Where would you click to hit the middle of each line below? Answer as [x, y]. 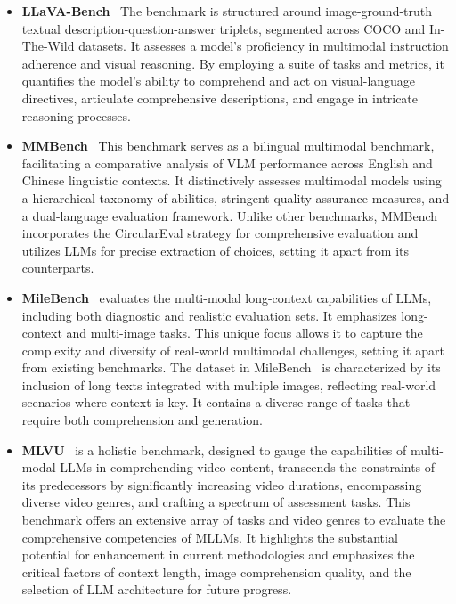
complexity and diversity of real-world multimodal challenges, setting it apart [233, 350]
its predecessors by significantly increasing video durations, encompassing [222, 484]
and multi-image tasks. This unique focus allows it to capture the [244, 333]
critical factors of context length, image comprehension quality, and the [216, 571]
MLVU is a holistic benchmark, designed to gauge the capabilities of [214, 449]
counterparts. [58, 268]
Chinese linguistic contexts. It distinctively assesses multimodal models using [232, 180]
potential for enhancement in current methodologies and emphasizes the [218, 555]
